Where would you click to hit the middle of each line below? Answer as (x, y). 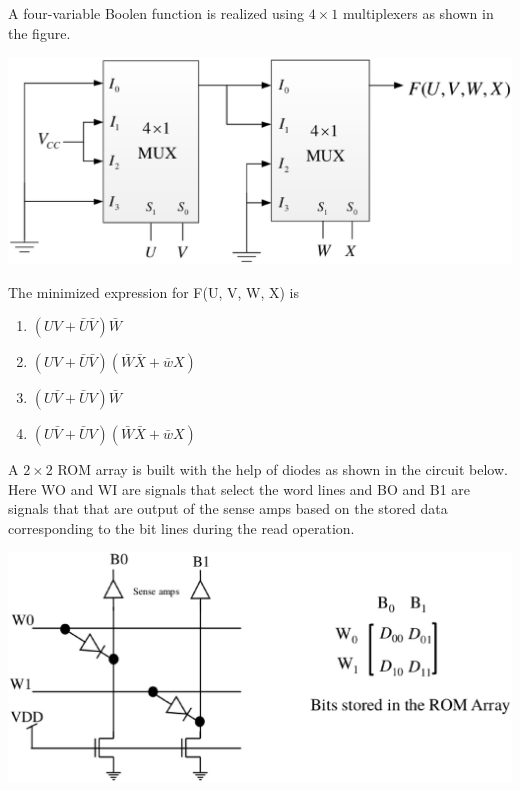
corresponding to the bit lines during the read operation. (181, 527)
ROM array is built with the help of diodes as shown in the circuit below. (282, 469)
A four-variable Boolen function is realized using (156, 13)
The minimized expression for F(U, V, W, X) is (153, 291)
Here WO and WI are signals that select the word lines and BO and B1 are (239, 488)
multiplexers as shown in (418, 13)
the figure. (39, 32)
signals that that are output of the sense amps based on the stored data (228, 508)
